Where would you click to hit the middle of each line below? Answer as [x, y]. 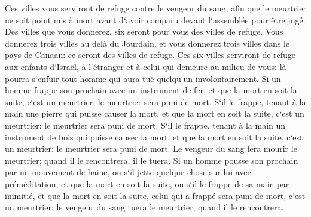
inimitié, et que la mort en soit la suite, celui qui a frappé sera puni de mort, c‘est [155, 195]
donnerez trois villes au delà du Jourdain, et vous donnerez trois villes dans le [147, 43]
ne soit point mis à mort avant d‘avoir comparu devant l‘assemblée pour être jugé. [155, 19]
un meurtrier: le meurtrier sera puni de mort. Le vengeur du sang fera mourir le [151, 149]
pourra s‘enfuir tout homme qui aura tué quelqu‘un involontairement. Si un [143, 78]
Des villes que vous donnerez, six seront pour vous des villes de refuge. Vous [144, 31]
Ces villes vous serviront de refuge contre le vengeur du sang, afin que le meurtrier [155, 8]
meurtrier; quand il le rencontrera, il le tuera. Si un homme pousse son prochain [152, 160]
